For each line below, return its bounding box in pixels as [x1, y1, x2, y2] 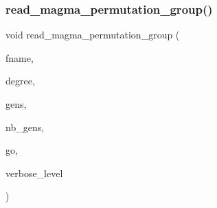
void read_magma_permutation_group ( [5, 27, 180, 42]
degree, [5, 73, 35, 88]
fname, [5, 50, 34, 65]
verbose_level [5, 165, 63, 180]
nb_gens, [5, 119, 45, 134]
